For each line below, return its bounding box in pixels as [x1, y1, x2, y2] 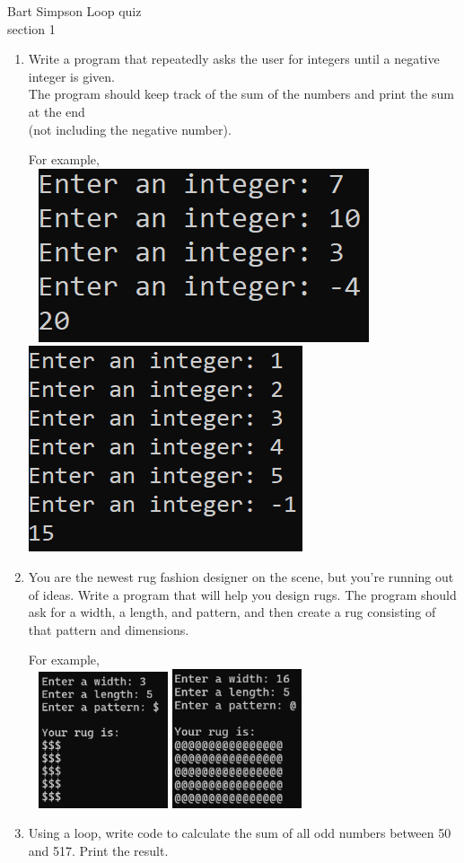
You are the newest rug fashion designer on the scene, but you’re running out [28, 567, 454, 586]
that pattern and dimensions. [28, 620, 189, 638]
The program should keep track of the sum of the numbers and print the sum [28, 84, 454, 103]
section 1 [7, 19, 56, 38]
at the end [28, 101, 85, 120]
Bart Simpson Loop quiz [7, 2, 142, 20]
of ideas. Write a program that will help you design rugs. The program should [28, 585, 457, 603]
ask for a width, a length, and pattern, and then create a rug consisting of [28, 603, 436, 621]
